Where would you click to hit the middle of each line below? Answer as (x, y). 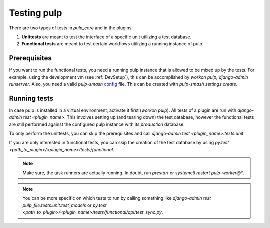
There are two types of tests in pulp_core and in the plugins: (71, 28)
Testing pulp (36, 13)
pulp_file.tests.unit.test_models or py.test (65, 205)
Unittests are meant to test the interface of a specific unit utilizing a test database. (107, 37)
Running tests (31, 98)
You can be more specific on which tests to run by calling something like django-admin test (117, 198)
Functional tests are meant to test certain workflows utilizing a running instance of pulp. (113, 44)
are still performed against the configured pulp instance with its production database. (97, 124)
